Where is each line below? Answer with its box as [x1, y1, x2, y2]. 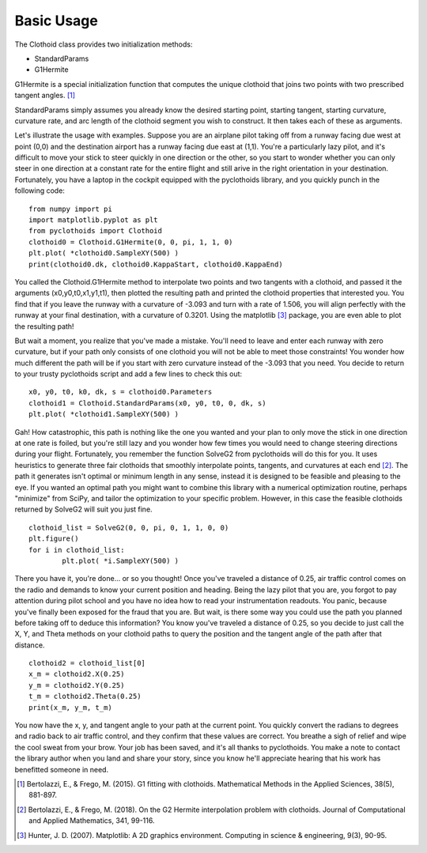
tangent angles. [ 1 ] [14, 91, 75, 100]
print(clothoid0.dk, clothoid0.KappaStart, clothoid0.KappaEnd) [28, 259, 284, 269]
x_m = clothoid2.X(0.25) [28, 670, 125, 679]
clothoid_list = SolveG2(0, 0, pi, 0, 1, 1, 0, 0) [28, 523, 229, 532]
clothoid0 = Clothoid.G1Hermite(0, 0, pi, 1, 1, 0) [28, 237, 233, 247]
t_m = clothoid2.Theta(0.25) [28, 692, 142, 701]
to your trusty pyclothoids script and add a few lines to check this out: [14, 369, 243, 379]
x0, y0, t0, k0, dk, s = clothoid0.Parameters [28, 387, 213, 397]
